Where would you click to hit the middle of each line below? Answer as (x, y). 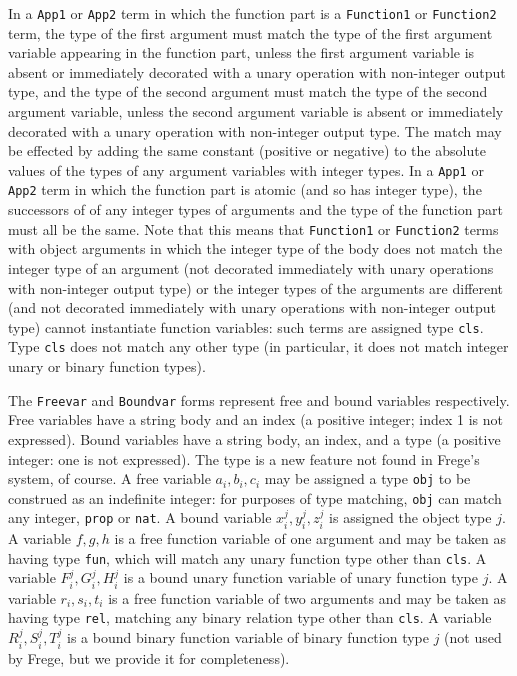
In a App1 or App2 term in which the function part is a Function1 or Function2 (252, 13)
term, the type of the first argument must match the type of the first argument (250, 32)
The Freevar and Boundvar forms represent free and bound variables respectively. (259, 399)
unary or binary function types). (107, 366)
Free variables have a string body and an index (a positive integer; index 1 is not (255, 419)
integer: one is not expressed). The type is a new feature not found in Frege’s (244, 458)
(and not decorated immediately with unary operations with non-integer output (252, 307)
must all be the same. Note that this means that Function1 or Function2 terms (253, 228)
